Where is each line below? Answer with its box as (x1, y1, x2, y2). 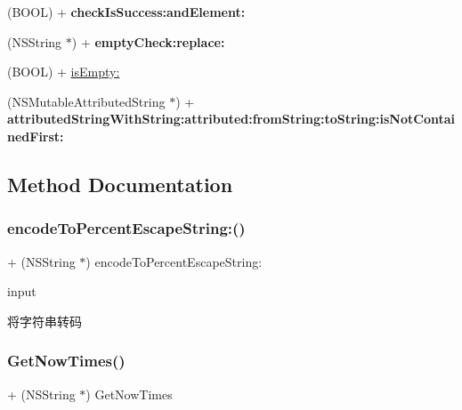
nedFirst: (7, 126, 64, 145)
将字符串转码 (7, 311, 82, 330)
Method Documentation (7, 170, 233, 197)
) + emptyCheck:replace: (71, 32, 225, 51)
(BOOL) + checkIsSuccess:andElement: (7, 3, 246, 20)
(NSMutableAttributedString (7, 92, 166, 110)
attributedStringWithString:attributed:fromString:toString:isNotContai (7, 109, 456, 128)
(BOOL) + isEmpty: (7, 62, 120, 81)
